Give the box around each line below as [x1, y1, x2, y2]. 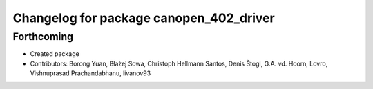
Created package [30, 50, 79, 58]
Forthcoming [12, 30, 74, 43]
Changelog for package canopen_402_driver [12, 10, 276, 26]
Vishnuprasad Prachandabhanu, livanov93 [30, 69, 151, 77]
